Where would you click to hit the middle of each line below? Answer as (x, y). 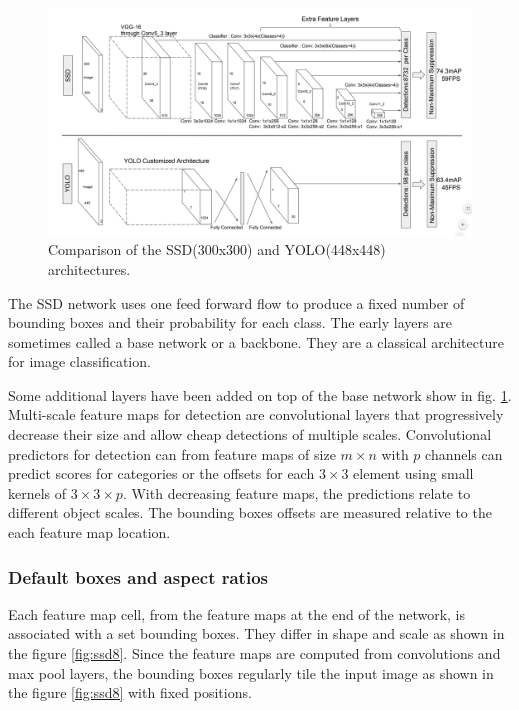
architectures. (89, 268)
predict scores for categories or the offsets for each (161, 473)
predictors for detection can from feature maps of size (172, 453)
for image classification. (79, 361)
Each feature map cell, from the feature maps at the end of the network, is (237, 613)
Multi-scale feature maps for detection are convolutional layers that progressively (256, 414)
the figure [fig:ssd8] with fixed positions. (130, 692)
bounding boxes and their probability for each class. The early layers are (230, 322)
